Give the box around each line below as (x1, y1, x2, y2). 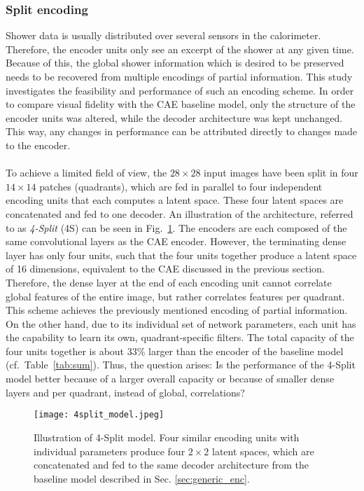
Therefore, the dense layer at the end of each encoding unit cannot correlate (6, 275, 332, 289)
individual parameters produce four (34, 443, 185, 458)
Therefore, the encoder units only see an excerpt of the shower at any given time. (6, 41, 354, 56)
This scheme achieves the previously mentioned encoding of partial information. (6, 303, 348, 317)
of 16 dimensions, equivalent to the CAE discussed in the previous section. (6, 261, 325, 276)
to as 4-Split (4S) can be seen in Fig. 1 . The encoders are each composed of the (6, 220, 347, 235)
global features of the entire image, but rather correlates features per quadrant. (6, 289, 345, 303)
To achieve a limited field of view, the (6, 165, 167, 180)
